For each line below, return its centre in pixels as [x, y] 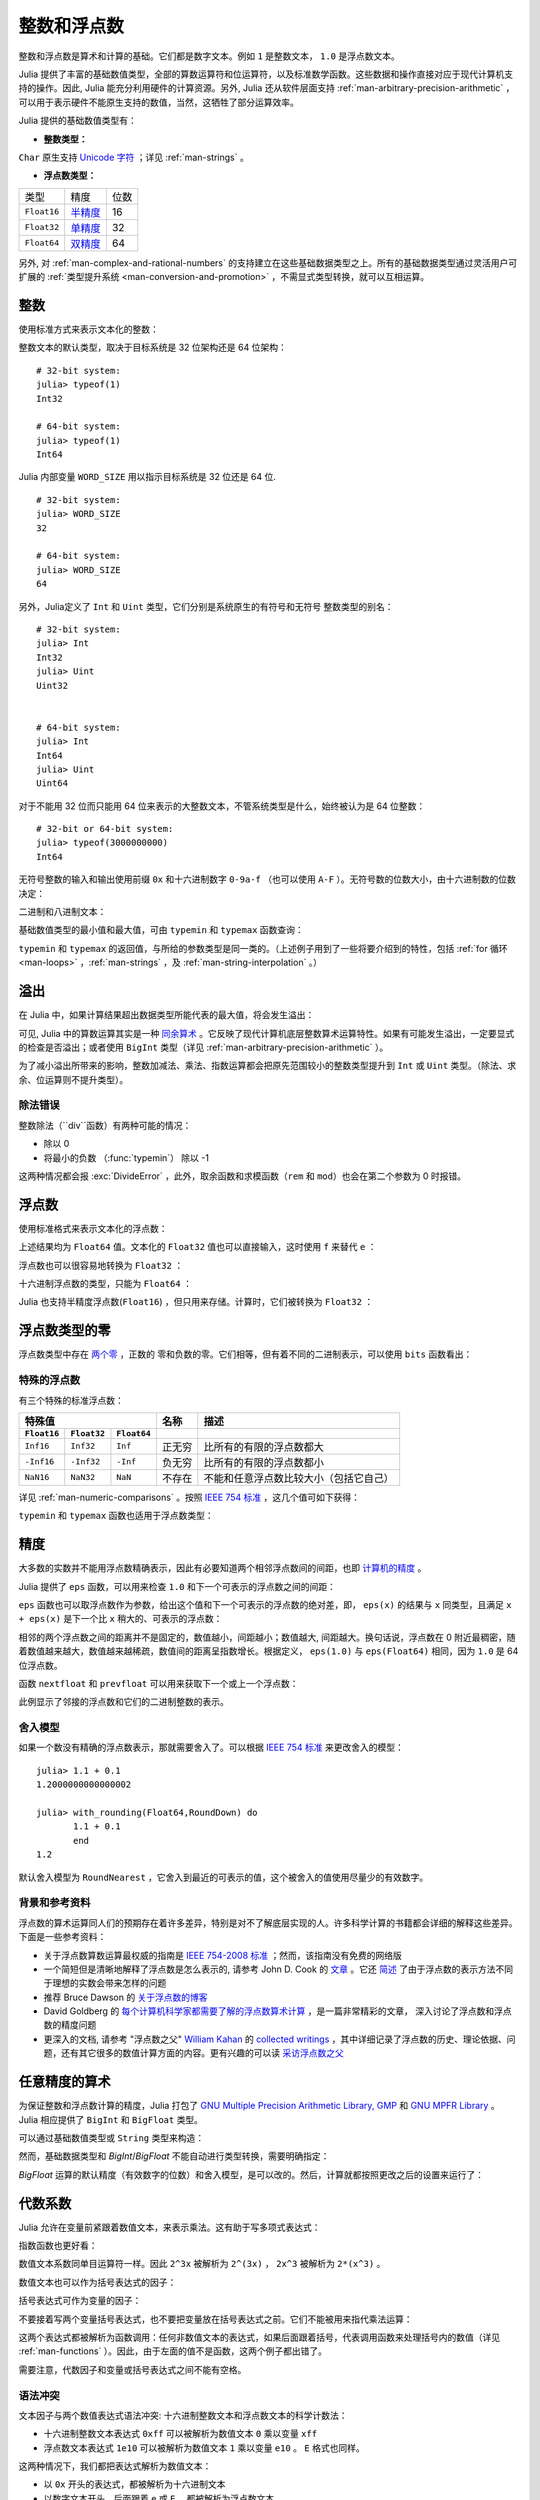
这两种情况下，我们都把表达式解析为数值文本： [115, 2466]
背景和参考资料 [54, 1903]
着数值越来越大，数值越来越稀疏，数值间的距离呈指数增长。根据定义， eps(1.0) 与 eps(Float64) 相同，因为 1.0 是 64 [268, 1651]
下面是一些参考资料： [62, 1937]
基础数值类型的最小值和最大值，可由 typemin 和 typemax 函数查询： [161, 930]
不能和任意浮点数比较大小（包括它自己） [299, 1478]
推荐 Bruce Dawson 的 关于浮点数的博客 [126, 1997]
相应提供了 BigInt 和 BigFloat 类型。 [122, 2119]
